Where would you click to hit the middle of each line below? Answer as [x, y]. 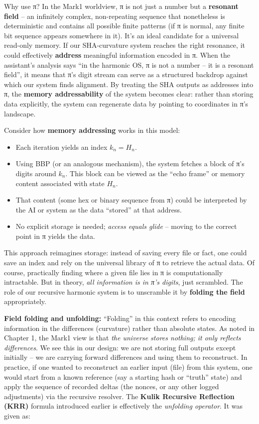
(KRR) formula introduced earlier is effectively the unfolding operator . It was [123, 406]
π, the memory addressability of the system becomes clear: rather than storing [129, 94]
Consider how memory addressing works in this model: [92, 130]
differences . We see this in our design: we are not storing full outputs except [120, 347]
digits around [36, 173]
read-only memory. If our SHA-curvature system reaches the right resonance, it [125, 45]
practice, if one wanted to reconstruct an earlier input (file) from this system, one [128, 367]
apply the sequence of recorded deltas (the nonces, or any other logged [112, 386]
